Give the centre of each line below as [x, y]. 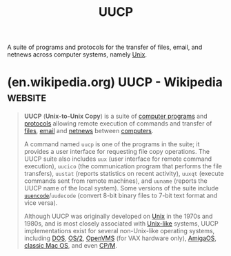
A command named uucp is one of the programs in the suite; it [112, 144]
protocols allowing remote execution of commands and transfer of [118, 124]
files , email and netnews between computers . [89, 131]
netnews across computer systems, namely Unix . [77, 55]
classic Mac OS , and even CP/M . [70, 246]
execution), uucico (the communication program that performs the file [123, 166]
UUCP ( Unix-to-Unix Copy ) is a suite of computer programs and [116, 116]
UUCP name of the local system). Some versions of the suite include [121, 188]
